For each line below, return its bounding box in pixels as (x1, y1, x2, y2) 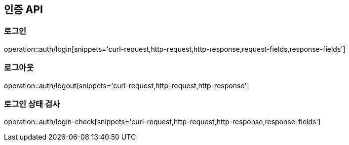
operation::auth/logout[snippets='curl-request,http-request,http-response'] (4, 81, 249, 90)
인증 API (4, 3, 43, 16)
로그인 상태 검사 (4, 99, 60, 109)
